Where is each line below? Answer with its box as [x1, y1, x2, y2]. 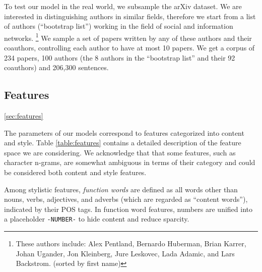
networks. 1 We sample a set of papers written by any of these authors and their [4, 31, 252, 43]
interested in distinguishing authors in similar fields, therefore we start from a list [4, 11, 256, 21]
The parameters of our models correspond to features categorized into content [4, 127, 244, 138]
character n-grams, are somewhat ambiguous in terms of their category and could [4, 157, 255, 168]
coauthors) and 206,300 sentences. [4, 62, 109, 73]
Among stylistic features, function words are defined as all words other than [4, 184, 238, 194]
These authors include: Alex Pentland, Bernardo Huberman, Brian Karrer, [16, 238, 246, 249]
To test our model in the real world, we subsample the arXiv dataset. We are [4, 1, 242, 11]
